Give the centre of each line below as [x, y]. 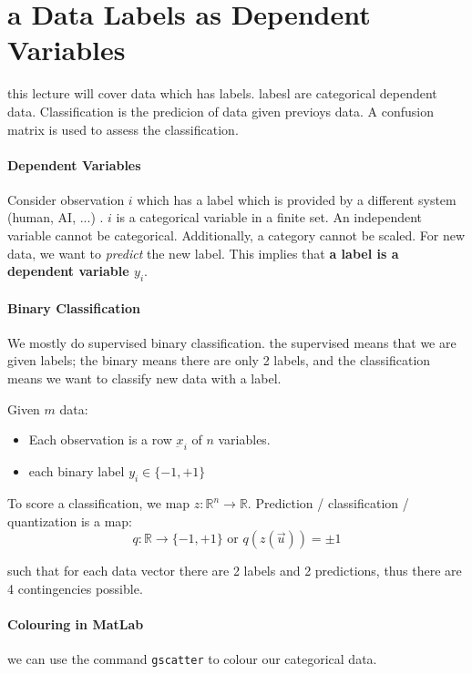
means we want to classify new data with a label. [144, 378]
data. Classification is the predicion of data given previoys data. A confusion [221, 111]
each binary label [77, 471]
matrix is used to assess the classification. [123, 129]
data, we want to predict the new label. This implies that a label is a [203, 253]
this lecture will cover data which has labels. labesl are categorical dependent [222, 93]
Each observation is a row [100, 439]
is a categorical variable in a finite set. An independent [269, 217]
